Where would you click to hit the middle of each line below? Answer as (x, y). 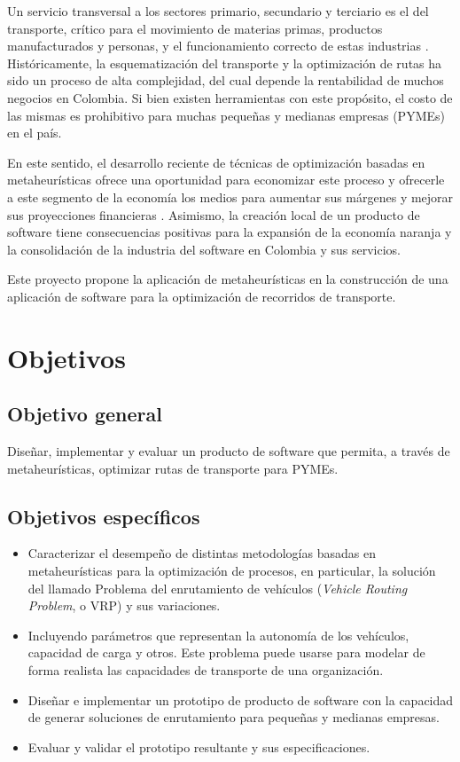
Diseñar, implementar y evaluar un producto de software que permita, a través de (229, 451)
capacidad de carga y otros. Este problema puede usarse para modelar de (226, 652)
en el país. (35, 133)
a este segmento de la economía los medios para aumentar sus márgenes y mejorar (230, 196)
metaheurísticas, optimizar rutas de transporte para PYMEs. (173, 468)
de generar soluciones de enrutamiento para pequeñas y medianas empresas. (234, 717)
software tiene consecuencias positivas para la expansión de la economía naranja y (230, 232)
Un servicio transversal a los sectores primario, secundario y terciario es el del (218, 11)
